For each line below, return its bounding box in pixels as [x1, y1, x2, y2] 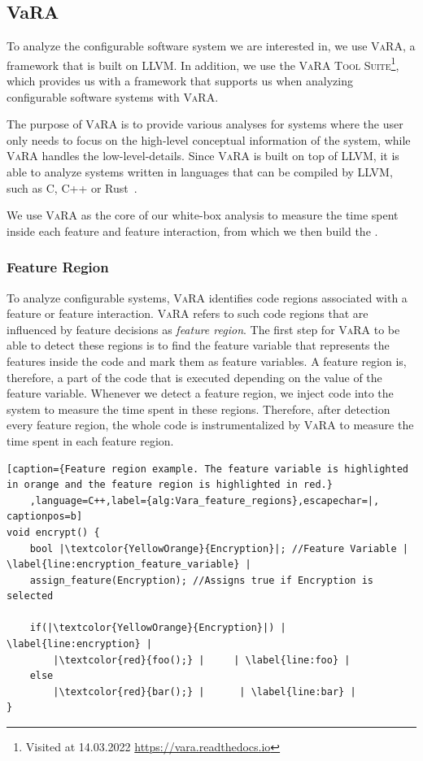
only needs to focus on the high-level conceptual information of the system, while [7, 131, 411, 148]
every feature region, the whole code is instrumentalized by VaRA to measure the [7, 416, 414, 433]
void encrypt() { [7, 526, 100, 538]
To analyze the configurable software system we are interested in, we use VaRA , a [7, 37, 416, 54]
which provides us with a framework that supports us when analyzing [7, 72, 354, 89]
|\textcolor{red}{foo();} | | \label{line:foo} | [53, 654, 351, 666]
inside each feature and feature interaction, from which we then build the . [7, 222, 378, 239]
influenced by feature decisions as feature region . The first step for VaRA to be [7, 320, 400, 337]
